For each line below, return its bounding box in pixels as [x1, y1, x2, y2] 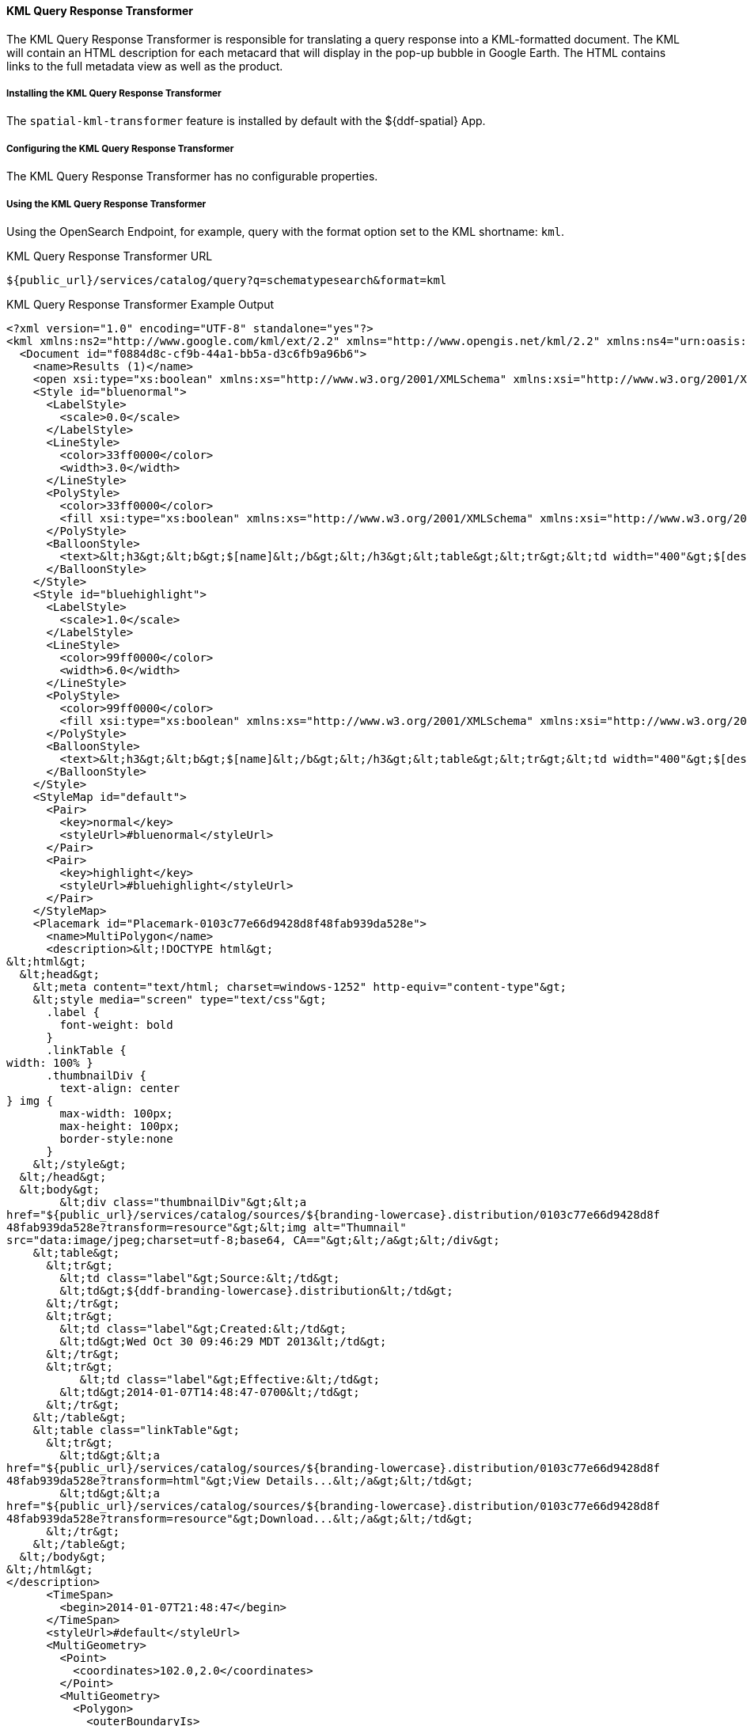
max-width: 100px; [59, 1106, 173, 1120]
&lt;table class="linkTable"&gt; [32, 1423, 241, 1436]
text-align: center [59, 1081, 180, 1094]
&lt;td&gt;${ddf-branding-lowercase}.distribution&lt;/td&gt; [59, 1284, 453, 1297]
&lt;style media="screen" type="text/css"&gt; [32, 992, 327, 1006]
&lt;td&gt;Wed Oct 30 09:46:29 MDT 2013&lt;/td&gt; [59, 1334, 387, 1348]
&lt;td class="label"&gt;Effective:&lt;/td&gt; [79, 1372, 381, 1386]
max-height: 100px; [59, 1119, 180, 1132]
